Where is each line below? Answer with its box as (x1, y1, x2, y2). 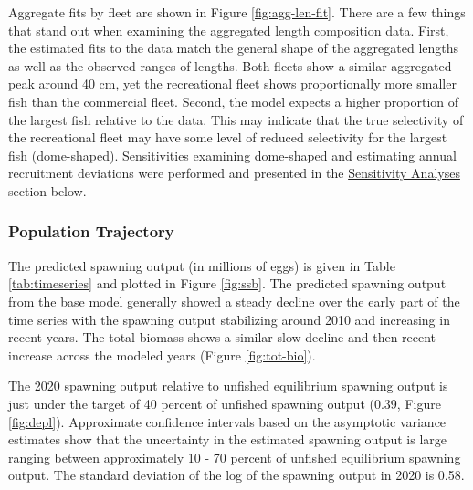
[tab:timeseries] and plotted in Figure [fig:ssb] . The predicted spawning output (8, 274, 447, 293)
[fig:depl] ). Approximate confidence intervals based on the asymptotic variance (8, 412, 447, 431)
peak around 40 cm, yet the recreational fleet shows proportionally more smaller (8, 74, 457, 93)
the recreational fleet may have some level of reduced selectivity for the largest (8, 128, 447, 147)
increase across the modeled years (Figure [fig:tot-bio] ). (8, 345, 316, 364)
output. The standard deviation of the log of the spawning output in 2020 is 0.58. (8, 465, 465, 485)
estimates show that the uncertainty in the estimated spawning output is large (8, 430, 447, 449)
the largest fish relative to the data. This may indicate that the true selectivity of (8, 109, 464, 129)
